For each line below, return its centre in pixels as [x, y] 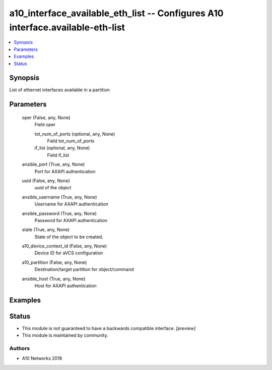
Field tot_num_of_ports [71, 141]
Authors [20, 348]
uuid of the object [53, 188]
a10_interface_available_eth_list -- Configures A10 [116, 13]
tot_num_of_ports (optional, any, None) [75, 134]
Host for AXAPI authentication [65, 286]
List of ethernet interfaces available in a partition [60, 90]
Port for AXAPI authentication [65, 171]
